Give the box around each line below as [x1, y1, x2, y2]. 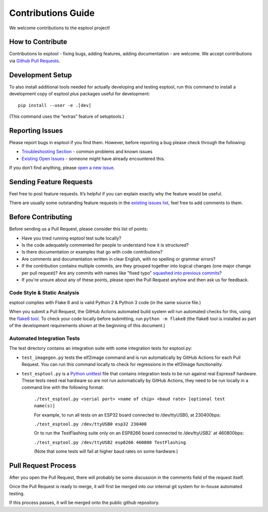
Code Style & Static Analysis [9, 289, 79, 296]
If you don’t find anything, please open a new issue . [9, 165, 115, 171]
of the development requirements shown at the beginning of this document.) [9, 323, 166, 329]
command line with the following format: [21, 384, 104, 390]
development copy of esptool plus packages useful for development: [9, 91, 150, 97]
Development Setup [9, 71, 72, 79]
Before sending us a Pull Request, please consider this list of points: [9, 226, 148, 232]
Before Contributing [9, 213, 72, 221]
